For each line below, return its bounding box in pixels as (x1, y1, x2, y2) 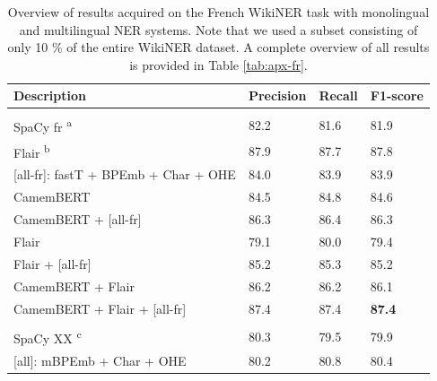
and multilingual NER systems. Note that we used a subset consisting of (19, 20, 418, 39)
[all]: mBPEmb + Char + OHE (13, 351, 187, 370)
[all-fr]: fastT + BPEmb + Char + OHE (13, 165, 236, 184)
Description (13, 86, 87, 105)
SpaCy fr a (13, 115, 73, 136)
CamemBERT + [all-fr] (13, 210, 142, 229)
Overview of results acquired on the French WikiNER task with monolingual (7, 3, 430, 21)
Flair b (13, 140, 50, 161)
